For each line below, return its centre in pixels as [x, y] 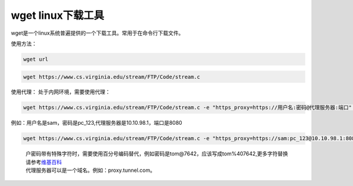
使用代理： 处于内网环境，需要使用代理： [61, 92]
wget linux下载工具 [57, 15]
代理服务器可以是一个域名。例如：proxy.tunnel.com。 [91, 170]
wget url [36, 59]
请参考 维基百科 [44, 162]
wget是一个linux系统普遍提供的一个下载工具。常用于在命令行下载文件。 [97, 33]
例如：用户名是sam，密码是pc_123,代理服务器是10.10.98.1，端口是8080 [96, 123]
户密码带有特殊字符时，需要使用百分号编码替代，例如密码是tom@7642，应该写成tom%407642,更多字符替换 [157, 154]
